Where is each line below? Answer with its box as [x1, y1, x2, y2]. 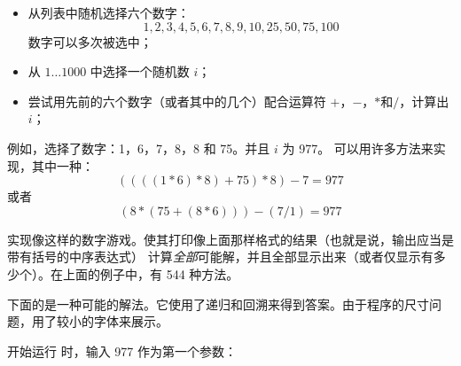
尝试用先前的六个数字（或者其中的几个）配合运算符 [27, 91, 326, 110]
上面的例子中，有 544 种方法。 [62, 264, 239, 283]
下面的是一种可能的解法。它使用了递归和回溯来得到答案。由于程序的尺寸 [7, 294, 429, 313]
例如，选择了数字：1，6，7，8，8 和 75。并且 [7, 138, 270, 157]
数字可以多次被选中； [27, 32, 152, 51]
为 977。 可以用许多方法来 [282, 138, 434, 157]
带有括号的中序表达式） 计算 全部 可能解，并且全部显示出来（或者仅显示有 [7, 247, 434, 266]
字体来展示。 [93, 312, 168, 331]
